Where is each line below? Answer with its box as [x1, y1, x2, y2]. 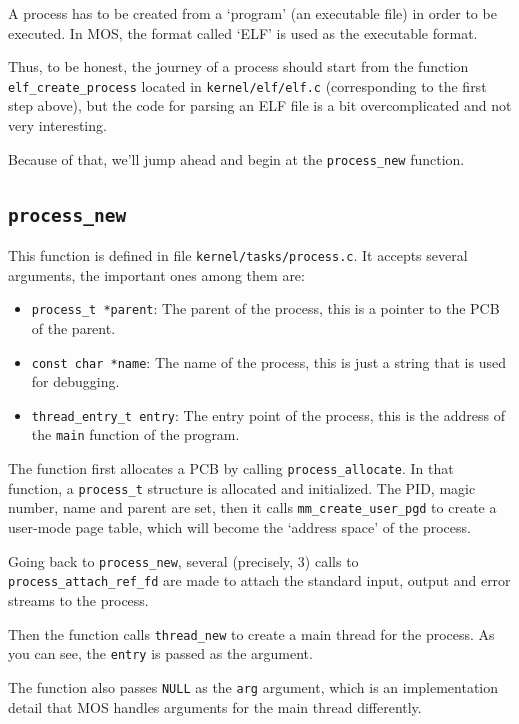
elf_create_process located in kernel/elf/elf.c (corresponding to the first [8, 75, 487, 96]
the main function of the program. [31, 424, 240, 445]
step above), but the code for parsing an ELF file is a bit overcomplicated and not [8, 95, 512, 116]
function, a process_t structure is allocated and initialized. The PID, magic [8, 477, 476, 498]
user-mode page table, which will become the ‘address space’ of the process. [8, 517, 471, 538]
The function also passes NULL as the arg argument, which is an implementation [8, 676, 499, 697]
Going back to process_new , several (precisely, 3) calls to [8, 550, 359, 571]
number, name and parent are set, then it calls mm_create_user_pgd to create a [8, 497, 497, 518]
